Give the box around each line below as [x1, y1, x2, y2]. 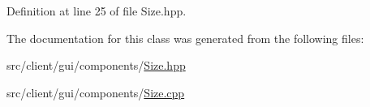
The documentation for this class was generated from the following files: [6, 29, 364, 46]
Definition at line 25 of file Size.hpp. [6, 2, 187, 19]
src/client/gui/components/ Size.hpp [6, 57, 186, 74]
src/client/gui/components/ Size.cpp [6, 83, 185, 101]
